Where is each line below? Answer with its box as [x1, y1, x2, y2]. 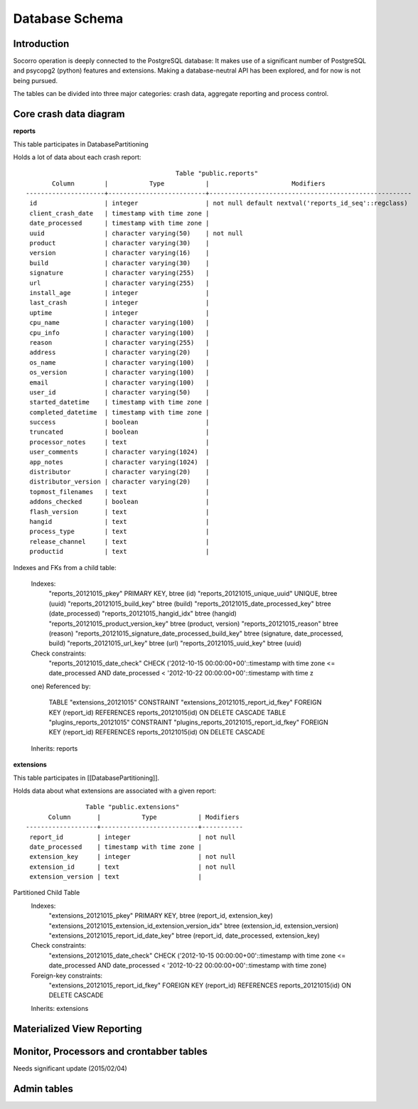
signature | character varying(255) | [29, 269, 210, 277]
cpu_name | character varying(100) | [29, 318, 210, 327]
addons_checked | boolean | [29, 498, 210, 506]
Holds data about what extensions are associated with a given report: [13, 786, 217, 795]
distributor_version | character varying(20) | [29, 478, 210, 486]
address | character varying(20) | [29, 348, 210, 357]
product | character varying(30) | [29, 239, 210, 247]
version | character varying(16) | [29, 249, 210, 257]
